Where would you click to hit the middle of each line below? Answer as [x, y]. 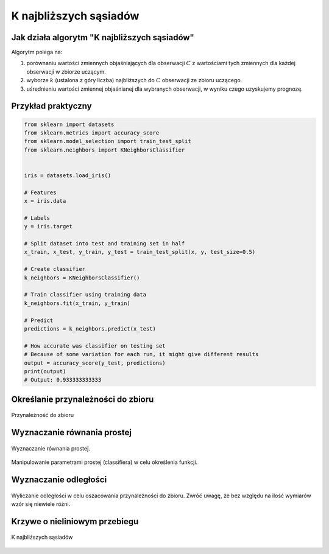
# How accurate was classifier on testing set [95, 346]
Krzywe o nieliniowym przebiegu [75, 521]
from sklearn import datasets [69, 124]
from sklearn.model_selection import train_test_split [108, 141]
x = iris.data [45, 201]
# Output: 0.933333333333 [63, 380]
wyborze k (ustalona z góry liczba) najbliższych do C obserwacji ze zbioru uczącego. [134, 80]
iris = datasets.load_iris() [68, 175]
